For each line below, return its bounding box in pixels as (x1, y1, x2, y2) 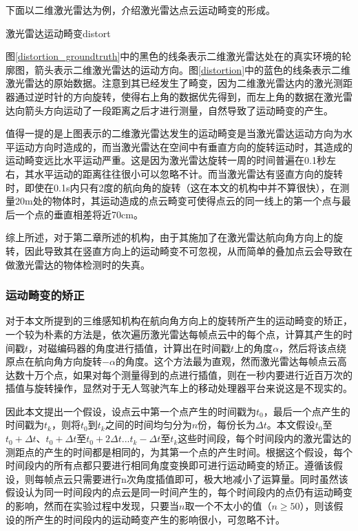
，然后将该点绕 (279, 340, 347, 355)
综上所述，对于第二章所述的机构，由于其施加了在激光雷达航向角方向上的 (6, 230, 333, 244)
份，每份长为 (198, 417, 256, 432)
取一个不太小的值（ (185, 499, 272, 513)
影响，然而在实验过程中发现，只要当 (14, 499, 179, 513)
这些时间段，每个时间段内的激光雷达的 (178, 431, 352, 446)
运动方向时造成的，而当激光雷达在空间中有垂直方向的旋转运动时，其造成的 (14, 139, 352, 154)
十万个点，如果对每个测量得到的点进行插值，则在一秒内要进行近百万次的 (24, 367, 352, 382)
